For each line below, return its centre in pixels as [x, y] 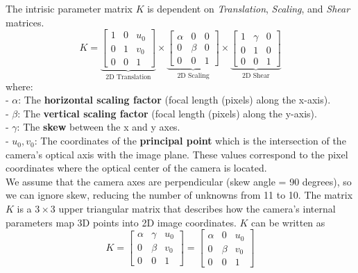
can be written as [288, 222]
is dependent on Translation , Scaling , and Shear [249, 8]
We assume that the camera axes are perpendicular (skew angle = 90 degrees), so [179, 181]
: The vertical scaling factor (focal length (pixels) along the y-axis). [167, 113]
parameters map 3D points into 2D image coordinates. [121, 222]
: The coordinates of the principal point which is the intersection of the [190, 141]
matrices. [25, 22]
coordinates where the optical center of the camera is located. [136, 168]
